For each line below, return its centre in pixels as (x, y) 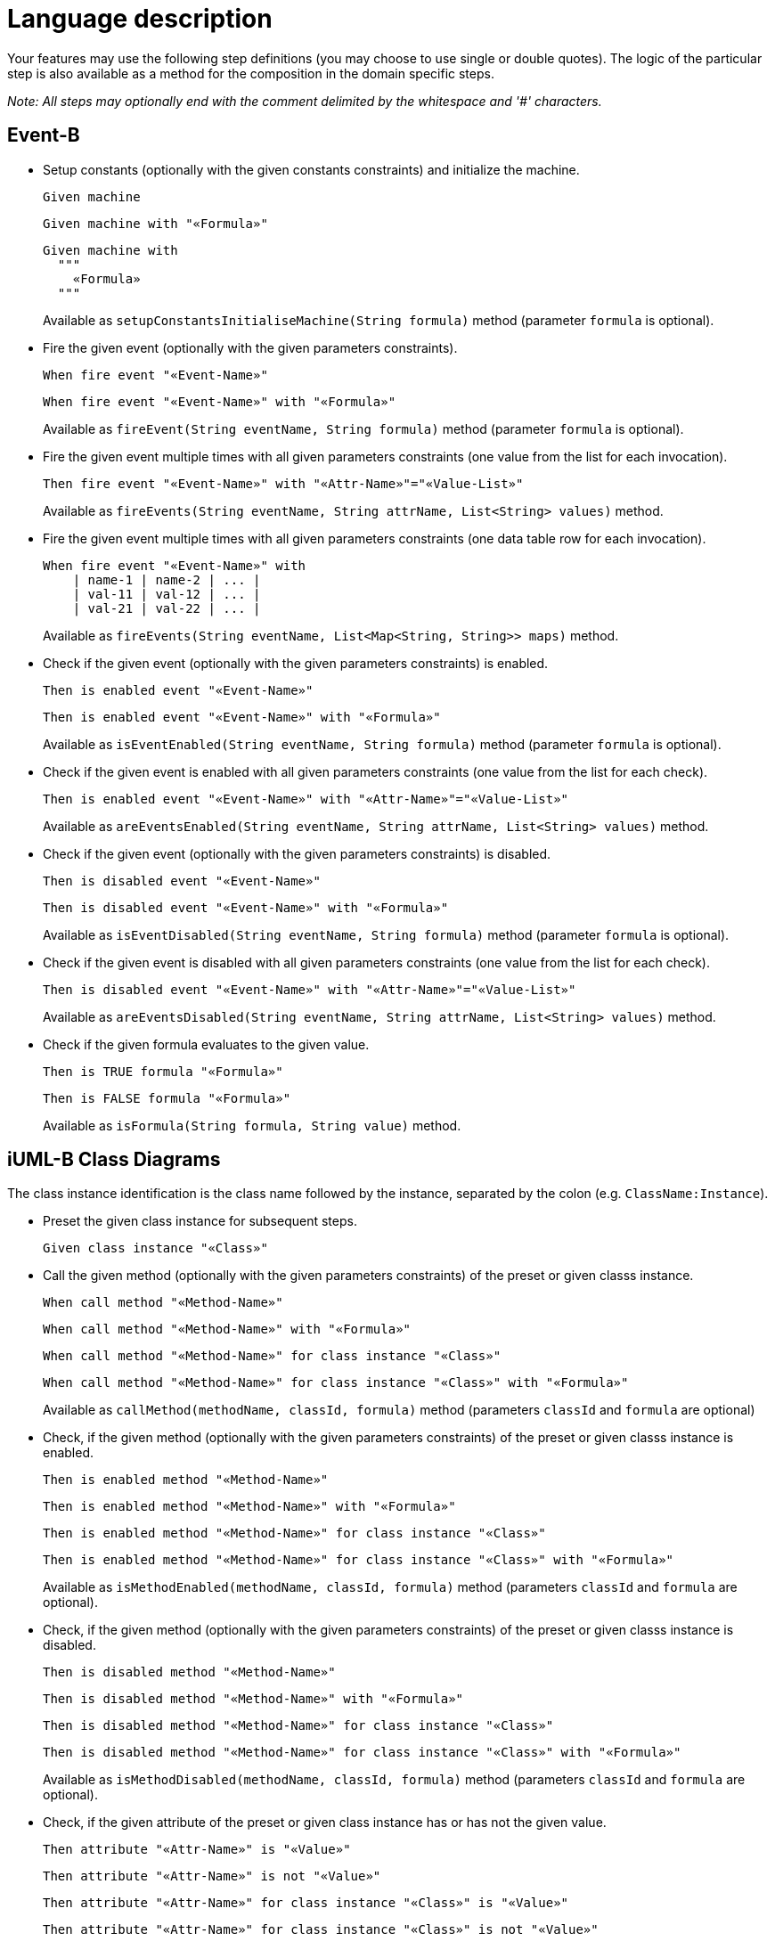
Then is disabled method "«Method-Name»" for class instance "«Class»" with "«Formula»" (362, 1753)
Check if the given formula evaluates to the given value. (206, 1044)
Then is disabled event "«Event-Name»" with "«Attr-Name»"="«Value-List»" (310, 989)
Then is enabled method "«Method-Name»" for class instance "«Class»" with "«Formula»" (359, 1560)
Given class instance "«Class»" (155, 1248)
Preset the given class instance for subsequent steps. (200, 1221)
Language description (140, 19)
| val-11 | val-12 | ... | (167, 594)
